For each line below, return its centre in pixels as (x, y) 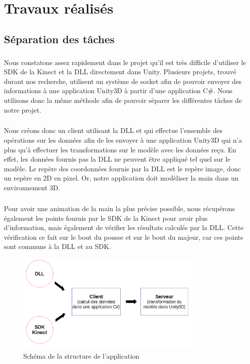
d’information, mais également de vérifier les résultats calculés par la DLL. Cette (124, 227)
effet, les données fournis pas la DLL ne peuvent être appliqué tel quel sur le (117, 159)
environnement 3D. (32, 188)
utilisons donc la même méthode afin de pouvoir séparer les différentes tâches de (123, 100)
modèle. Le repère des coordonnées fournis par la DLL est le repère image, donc (122, 168)
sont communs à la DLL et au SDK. (58, 246)
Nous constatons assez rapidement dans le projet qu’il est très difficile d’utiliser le (125, 62)
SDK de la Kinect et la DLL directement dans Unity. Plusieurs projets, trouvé (120, 72)
